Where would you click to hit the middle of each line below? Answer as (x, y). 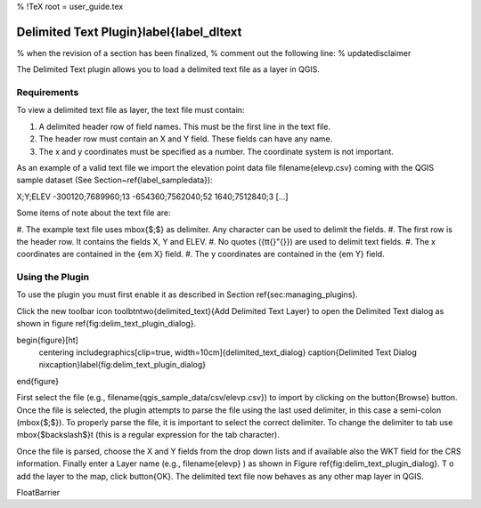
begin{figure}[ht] (48, 340)
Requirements (48, 93)
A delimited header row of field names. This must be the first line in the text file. (185, 126)
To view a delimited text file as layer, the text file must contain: (130, 110)
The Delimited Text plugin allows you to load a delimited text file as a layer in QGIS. (168, 69)
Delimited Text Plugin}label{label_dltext (129, 32)
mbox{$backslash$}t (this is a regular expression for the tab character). (148, 435)
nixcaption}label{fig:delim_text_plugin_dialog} (122, 365)
